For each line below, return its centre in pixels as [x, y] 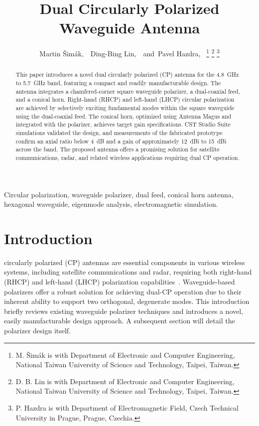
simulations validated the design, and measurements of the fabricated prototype [119, 132]
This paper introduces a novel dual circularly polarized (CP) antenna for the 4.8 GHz [127, 74]
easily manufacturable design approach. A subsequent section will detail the [120, 321]
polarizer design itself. [38, 331]
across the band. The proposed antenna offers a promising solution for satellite [118, 149]
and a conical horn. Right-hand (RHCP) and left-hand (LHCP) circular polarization [125, 99]
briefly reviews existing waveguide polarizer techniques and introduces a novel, [124, 311]
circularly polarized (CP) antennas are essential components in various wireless [125, 262]
